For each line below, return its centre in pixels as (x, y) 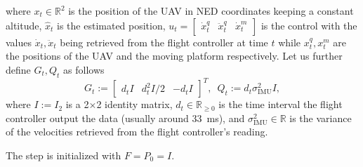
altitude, (24, 25)
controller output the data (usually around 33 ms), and (125, 118)
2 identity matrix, (134, 104)
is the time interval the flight (280, 104)
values (19, 42)
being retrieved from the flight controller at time (164, 42)
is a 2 (77, 104)
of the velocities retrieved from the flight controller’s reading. (137, 132)
